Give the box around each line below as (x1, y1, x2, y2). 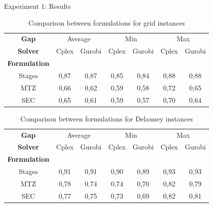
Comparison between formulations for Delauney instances (20, 113, 193, 123)
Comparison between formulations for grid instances (28, 17, 185, 28)
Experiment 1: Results (4, 1, 71, 11)
